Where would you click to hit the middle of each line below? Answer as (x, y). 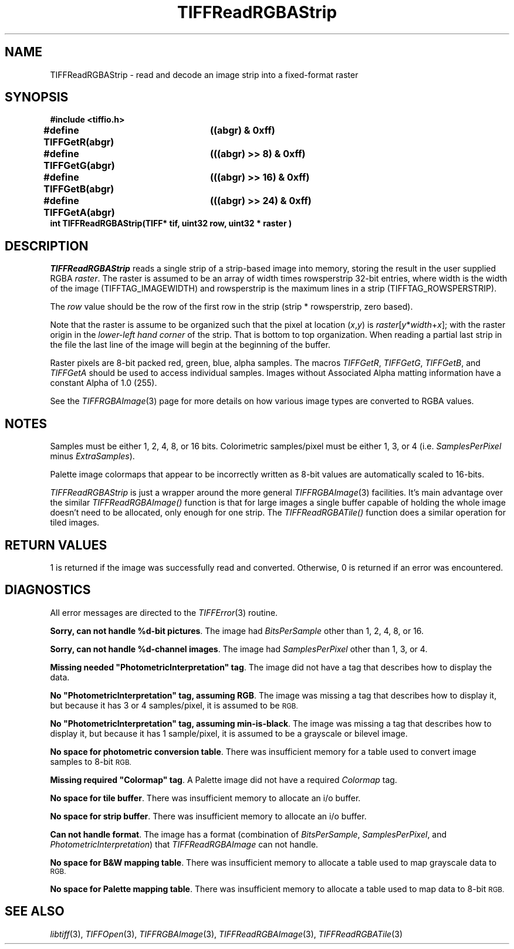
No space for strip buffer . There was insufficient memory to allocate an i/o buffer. (208, 816)
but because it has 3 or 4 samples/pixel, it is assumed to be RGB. (174, 705)
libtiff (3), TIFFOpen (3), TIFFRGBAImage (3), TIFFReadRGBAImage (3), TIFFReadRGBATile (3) (226, 934)
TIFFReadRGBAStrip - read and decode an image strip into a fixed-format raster (204, 74)
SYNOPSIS (37, 97)
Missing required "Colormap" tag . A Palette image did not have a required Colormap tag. (224, 779)
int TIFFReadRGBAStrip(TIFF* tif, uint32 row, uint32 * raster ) (171, 223)
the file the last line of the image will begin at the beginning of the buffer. (190, 345)
